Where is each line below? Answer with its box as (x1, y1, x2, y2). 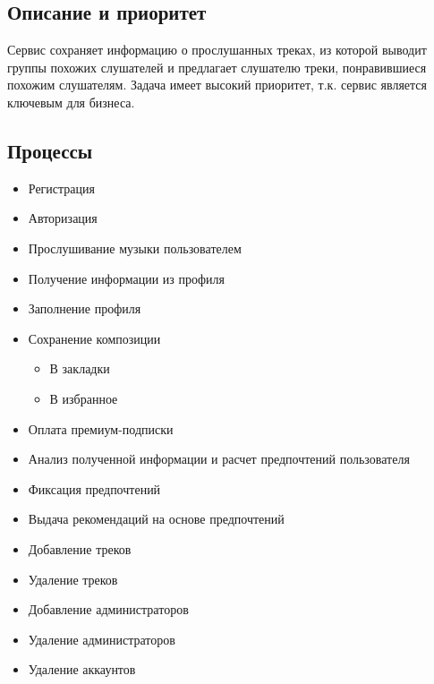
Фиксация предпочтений (28, 479, 161, 498)
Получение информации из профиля (28, 269, 225, 287)
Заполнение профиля (28, 299, 141, 318)
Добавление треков (28, 539, 132, 558)
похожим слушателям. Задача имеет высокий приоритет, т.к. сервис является (7, 75, 427, 94)
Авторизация (28, 209, 98, 227)
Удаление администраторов (28, 629, 175, 648)
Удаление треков (28, 569, 118, 588)
